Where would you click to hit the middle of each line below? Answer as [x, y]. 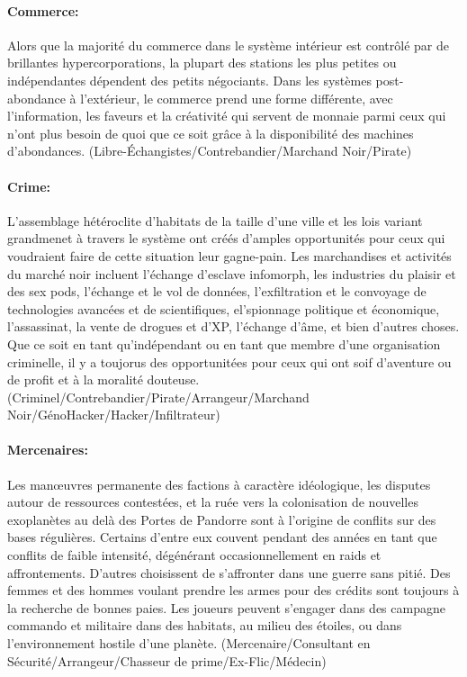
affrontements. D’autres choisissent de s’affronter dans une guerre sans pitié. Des [229, 572]
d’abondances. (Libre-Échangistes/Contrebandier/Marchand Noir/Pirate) [210, 151]
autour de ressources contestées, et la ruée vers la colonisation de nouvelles [213, 502]
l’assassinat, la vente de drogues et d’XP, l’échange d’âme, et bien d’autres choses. [233, 326]
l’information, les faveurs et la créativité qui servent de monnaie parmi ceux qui [227, 116]
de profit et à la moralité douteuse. [103, 379]
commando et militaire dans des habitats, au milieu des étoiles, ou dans [205, 625]
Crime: [29, 186]
